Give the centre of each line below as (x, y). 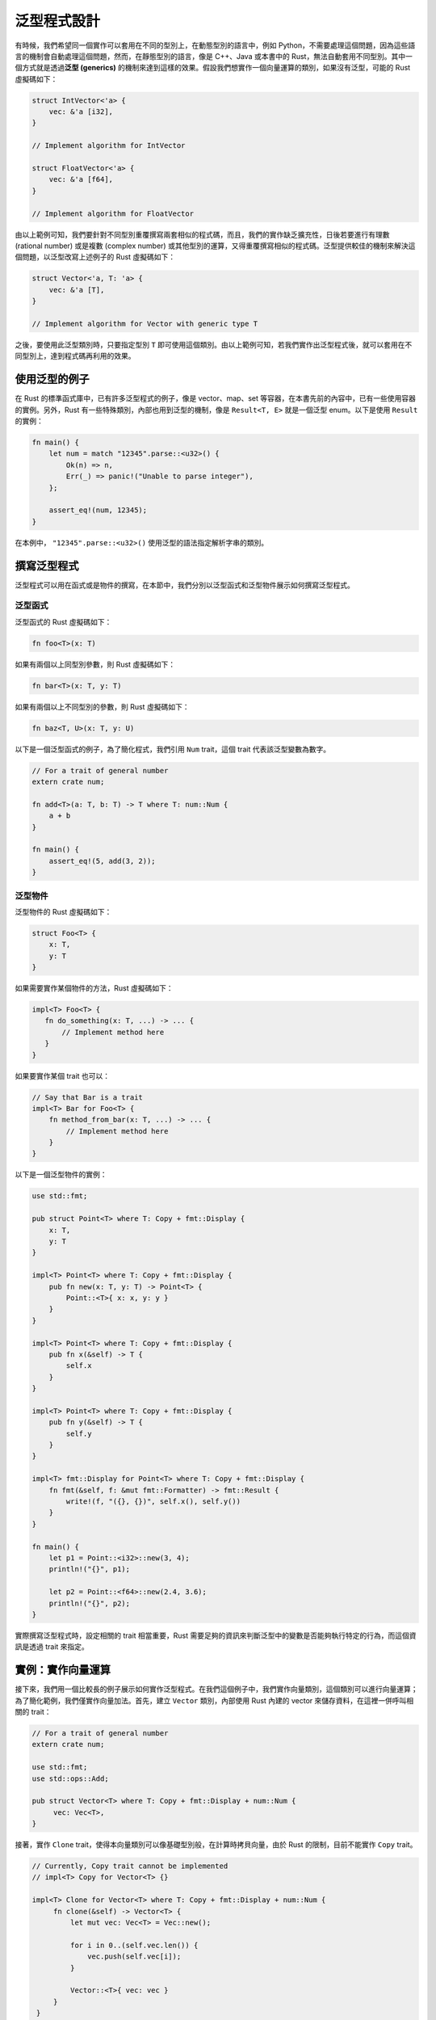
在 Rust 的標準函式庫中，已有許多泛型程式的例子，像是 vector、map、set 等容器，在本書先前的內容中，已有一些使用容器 (215, 398)
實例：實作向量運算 (63, 1670)
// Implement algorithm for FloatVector (113, 213)
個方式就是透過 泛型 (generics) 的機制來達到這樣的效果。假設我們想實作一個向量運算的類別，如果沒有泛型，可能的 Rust (213, 68)
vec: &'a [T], (77, 290)
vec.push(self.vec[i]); (134, 1957)
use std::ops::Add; (70, 1778)
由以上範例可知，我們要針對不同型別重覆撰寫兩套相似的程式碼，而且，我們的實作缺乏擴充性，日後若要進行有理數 (202, 234)
